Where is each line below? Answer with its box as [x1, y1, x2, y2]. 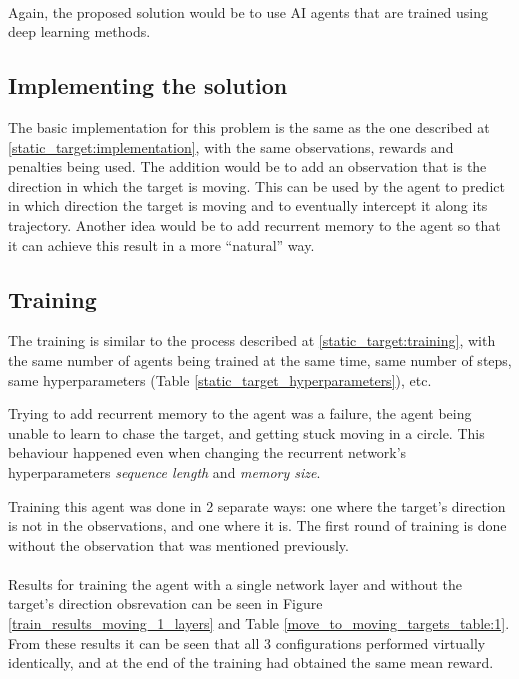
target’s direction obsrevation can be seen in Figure [8, 593, 323, 614]
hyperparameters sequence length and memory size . [8, 461, 321, 482]
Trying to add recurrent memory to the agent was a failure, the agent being [8, 403, 472, 424]
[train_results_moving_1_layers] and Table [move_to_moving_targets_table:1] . [8, 613, 510, 634]
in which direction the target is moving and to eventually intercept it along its [8, 195, 488, 216]
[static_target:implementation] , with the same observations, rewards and [8, 136, 454, 157]
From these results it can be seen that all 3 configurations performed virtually [8, 632, 486, 653]
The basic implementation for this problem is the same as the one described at [8, 116, 490, 137]
